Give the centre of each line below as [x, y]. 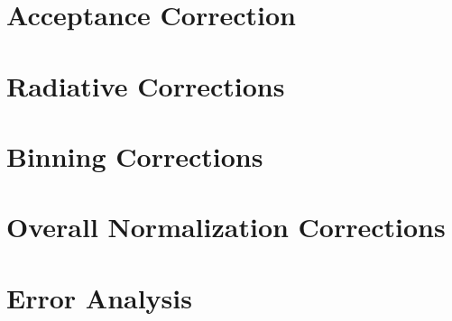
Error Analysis [99, 297]
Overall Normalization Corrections [226, 227]
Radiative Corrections [146, 85]
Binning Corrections [135, 156]
